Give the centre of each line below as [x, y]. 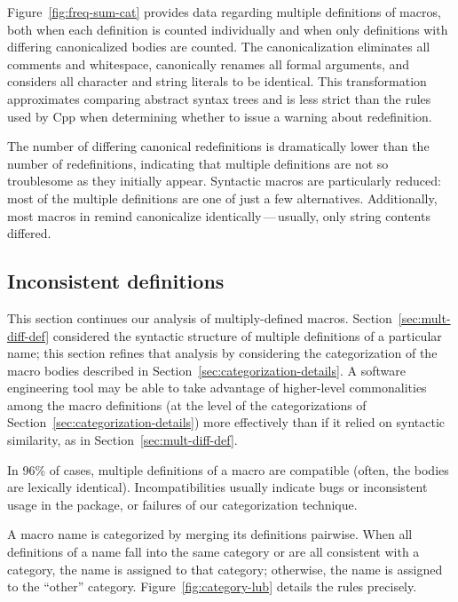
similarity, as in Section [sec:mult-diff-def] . [122, 440]
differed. [29, 233]
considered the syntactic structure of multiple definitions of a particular [247, 335]
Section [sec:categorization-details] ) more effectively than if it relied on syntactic [226, 422]
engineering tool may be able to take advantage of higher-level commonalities [217, 388]
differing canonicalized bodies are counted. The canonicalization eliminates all [219, 47]
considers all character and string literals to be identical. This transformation [217, 81]
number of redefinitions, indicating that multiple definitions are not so [198, 163]
